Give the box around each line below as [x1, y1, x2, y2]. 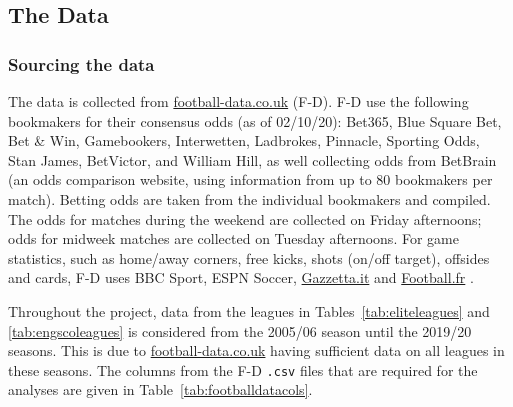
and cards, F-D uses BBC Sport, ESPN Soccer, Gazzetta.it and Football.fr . [8, 267, 474, 288]
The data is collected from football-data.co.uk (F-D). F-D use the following [8, 91, 469, 111]
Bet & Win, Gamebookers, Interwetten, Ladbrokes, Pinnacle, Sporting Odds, [8, 130, 480, 151]
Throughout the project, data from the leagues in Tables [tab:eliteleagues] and [8, 300, 490, 321]
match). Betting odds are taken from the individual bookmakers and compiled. [8, 188, 491, 209]
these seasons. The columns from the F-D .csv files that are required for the [8, 359, 478, 380]
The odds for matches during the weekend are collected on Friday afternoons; [8, 208, 482, 229]
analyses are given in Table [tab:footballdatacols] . [8, 379, 313, 400]
